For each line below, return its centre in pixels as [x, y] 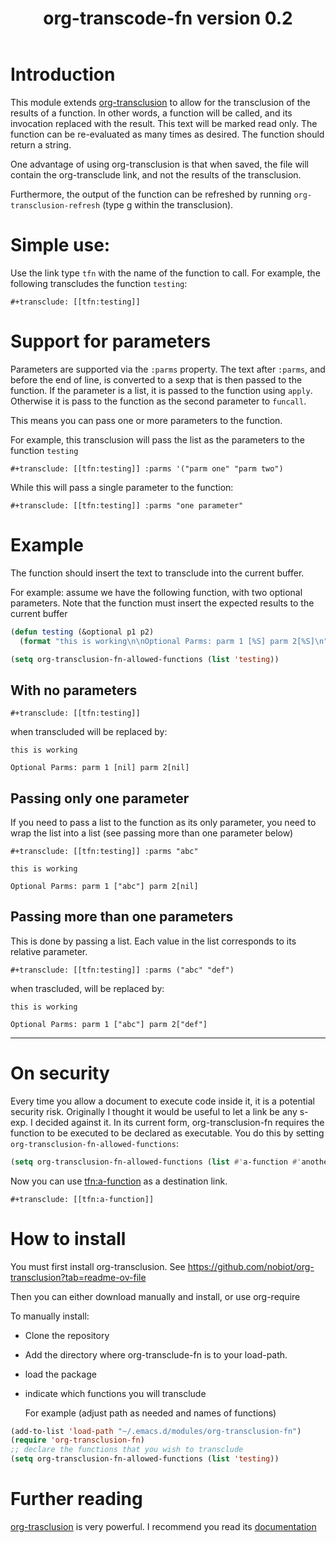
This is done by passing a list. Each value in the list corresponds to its [153, 941]
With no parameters [74, 690]
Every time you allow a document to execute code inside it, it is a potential [162, 1101]
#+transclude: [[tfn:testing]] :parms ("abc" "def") [122, 970]
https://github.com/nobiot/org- [251, 1266]
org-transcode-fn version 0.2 [168, 18]
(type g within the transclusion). [168, 204]
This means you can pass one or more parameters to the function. [146, 420]
